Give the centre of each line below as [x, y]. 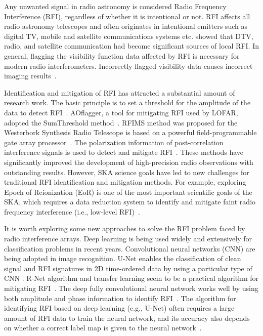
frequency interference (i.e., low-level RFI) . [72, 211]
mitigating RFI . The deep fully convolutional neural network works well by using [131, 288]
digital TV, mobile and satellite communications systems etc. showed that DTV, [129, 36]
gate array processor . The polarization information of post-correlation [114, 142]
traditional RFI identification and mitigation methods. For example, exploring [125, 182]
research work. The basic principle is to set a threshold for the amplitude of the [127, 102]
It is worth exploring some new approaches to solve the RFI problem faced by [125, 228]
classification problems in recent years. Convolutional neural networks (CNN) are [130, 248]
